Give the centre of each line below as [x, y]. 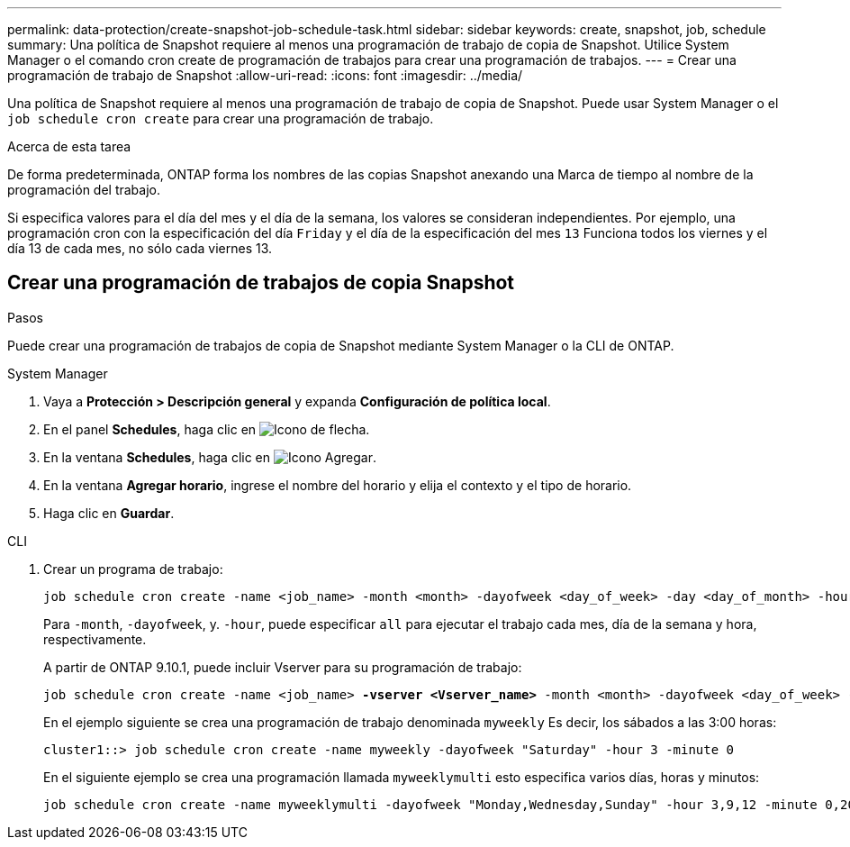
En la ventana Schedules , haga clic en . [210, 457]
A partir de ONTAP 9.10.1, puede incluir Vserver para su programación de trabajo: [283, 667]
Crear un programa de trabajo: [133, 569]
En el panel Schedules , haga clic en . [207, 429]
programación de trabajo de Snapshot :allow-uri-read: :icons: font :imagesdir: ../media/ [265, 75]
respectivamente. [95, 639]
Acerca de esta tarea [69, 146]
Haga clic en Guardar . [109, 513]
